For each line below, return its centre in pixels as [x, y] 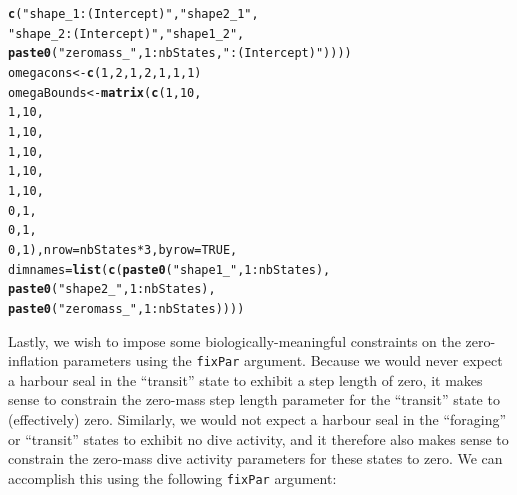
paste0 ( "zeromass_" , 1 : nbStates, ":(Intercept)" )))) [180, 53]
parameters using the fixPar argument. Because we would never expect [283, 360]
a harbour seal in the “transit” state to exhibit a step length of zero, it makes [245, 379]
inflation [33, 360]
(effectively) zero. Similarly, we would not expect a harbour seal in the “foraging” [257, 418]
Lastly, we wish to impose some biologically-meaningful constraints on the [234, 340]
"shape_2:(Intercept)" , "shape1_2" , [126, 33]
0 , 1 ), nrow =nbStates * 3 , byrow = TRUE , [123, 249]
